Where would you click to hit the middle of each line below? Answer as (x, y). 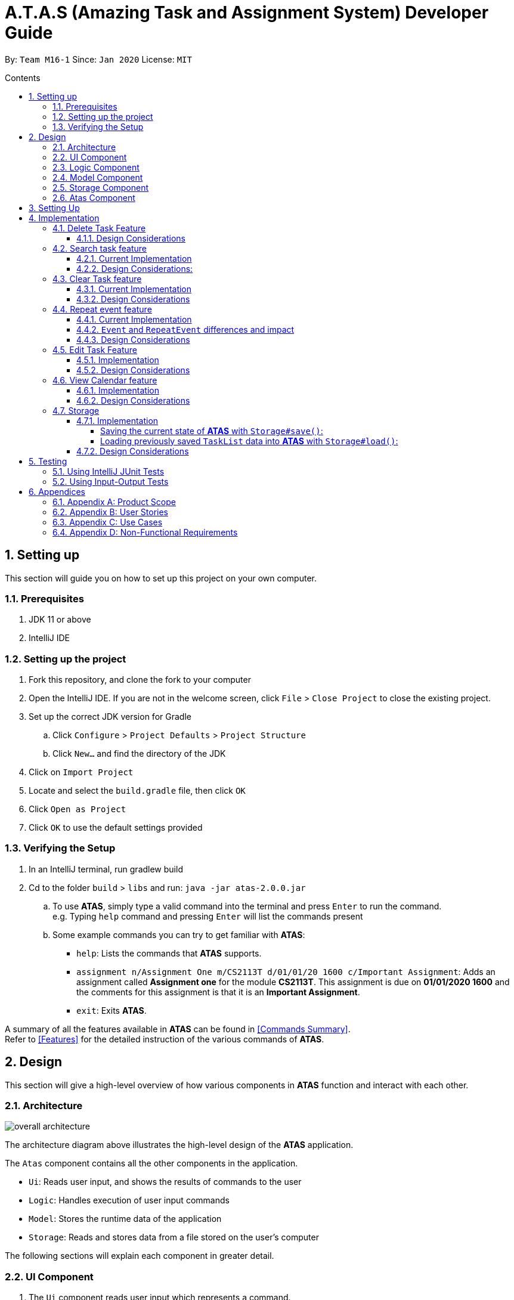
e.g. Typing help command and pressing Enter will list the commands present (208, 916)
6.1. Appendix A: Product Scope (114, 502)
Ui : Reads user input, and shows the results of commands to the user (165, 1182)
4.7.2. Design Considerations (133, 451)
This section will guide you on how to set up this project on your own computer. (161, 578)
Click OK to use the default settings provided (116, 828)
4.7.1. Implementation (117, 420)
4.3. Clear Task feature (97, 278)
